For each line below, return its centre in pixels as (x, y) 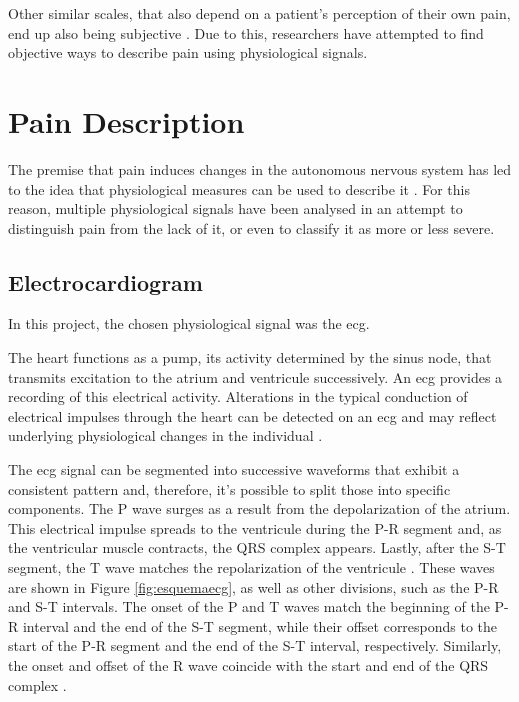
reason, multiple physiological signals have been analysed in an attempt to (235, 208)
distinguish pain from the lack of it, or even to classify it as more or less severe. (251, 227)
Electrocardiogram (105, 281)
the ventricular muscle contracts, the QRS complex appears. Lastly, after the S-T (257, 547)
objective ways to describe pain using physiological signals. (188, 52)
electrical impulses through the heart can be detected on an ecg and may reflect (252, 415)
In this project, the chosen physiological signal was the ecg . (189, 323)
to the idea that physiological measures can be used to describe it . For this (239, 188)
